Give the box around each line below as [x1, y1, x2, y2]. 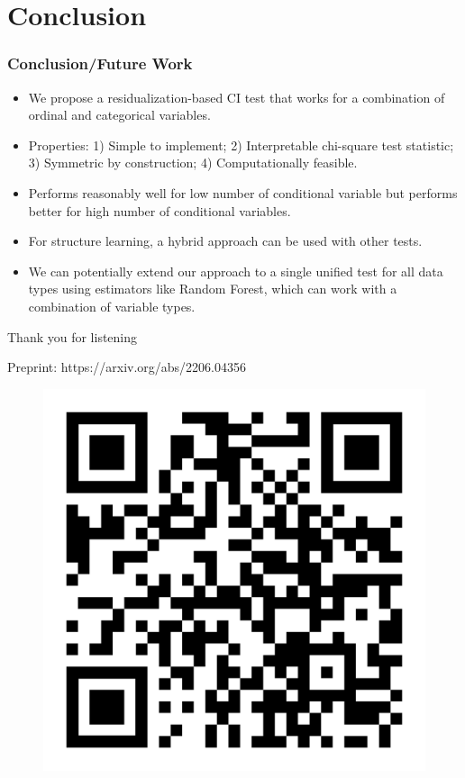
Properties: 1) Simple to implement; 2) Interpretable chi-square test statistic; [28, 135, 454, 154]
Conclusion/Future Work [7, 52, 193, 75]
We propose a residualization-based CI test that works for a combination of [28, 87, 445, 106]
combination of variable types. [28, 296, 196, 315]
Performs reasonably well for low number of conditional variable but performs [28, 183, 458, 202]
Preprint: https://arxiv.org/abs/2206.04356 [7, 357, 247, 376]
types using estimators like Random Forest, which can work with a [28, 279, 397, 298]
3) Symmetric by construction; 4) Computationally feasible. [28, 153, 358, 172]
